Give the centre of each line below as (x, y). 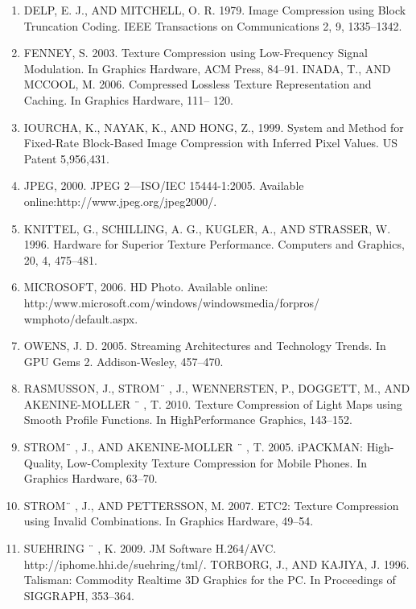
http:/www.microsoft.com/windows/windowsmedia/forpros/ (171, 302)
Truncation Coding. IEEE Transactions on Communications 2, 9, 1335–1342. (213, 25)
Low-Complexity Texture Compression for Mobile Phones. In (217, 462)
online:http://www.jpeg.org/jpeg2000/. (120, 201)
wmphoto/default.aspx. (81, 318)
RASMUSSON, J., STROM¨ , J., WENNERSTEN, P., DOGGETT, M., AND (217, 388)
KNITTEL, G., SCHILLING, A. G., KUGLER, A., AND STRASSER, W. (207, 228)
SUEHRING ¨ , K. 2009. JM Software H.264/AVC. (150, 548)
